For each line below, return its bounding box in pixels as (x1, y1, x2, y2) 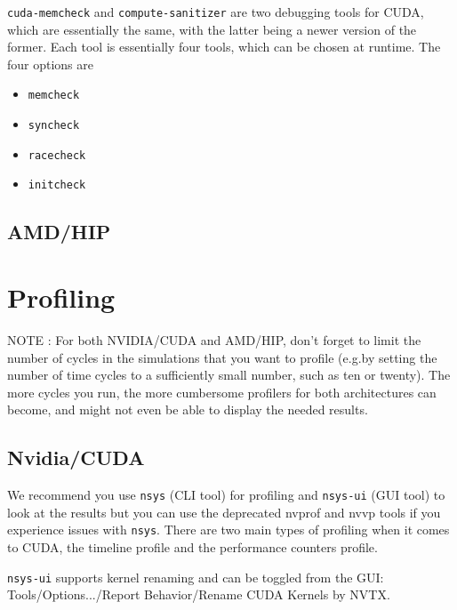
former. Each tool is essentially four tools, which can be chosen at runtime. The (7, 37, 441, 56)
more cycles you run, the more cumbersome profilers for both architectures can (7, 382, 437, 401)
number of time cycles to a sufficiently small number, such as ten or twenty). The (7, 365, 451, 384)
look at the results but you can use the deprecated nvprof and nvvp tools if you (7, 502, 441, 521)
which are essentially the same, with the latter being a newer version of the (7, 20, 417, 38)
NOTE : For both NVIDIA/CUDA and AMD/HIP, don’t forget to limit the (7, 330, 421, 349)
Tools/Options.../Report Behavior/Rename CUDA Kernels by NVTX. (7, 585, 390, 604)
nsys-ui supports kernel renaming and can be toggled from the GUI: (7, 567, 384, 586)
